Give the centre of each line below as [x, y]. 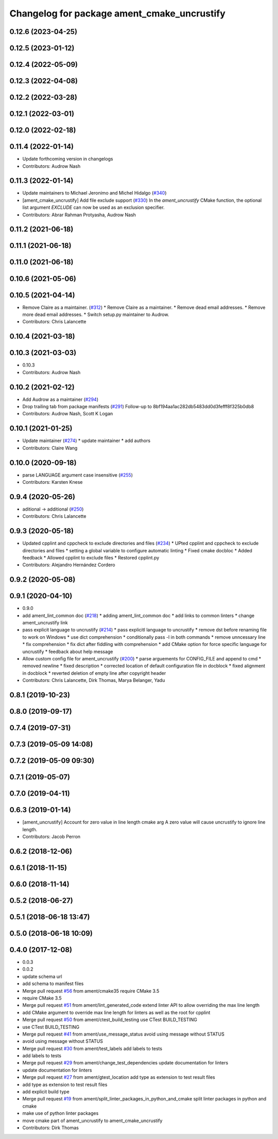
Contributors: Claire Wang [50, 448]
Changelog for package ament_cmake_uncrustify [118, 13]
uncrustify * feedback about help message [68, 652]
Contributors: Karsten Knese [53, 482]
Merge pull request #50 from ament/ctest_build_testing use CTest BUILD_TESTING [110, 1020]
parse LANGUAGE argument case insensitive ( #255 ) [78, 475]
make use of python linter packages [60, 1113]
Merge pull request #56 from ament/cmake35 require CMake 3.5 [91, 991]
